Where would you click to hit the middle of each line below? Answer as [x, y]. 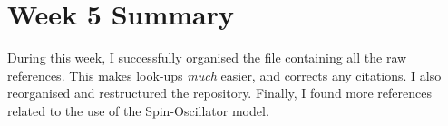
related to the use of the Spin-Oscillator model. [138, 110]
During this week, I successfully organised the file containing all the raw [207, 58]
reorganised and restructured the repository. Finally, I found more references [219, 93]
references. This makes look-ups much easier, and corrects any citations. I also [224, 75]
